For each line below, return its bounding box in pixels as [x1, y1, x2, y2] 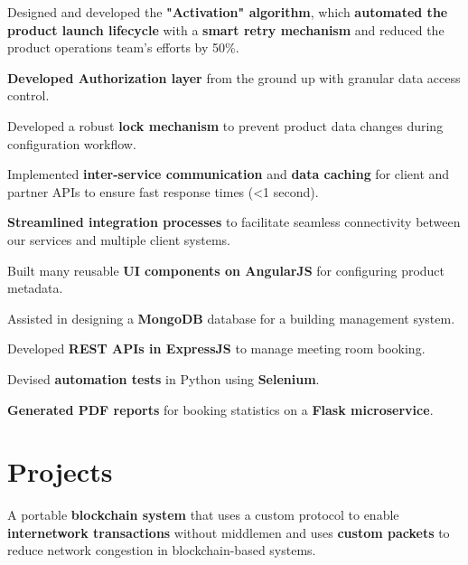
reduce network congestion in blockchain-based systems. [7, 541, 316, 560]
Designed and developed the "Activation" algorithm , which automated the [7, 3, 448, 21]
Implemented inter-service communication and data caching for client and [7, 165, 450, 184]
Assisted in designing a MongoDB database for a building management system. [7, 308, 455, 327]
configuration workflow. [7, 134, 136, 153]
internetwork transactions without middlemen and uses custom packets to [7, 523, 450, 541]
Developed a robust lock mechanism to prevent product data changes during [7, 116, 444, 135]
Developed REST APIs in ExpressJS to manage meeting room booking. [7, 339, 426, 358]
